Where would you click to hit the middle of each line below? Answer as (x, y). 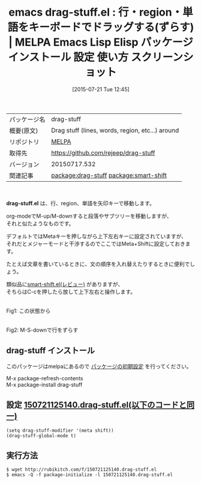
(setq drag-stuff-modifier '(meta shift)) (60, 430)
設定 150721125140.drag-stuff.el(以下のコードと (97, 405)
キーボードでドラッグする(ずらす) (111, 27)
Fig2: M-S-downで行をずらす (42, 330)
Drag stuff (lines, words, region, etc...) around (115, 130)
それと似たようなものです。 (40, 223)
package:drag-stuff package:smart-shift (109, 175)
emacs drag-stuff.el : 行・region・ (96, 12)
